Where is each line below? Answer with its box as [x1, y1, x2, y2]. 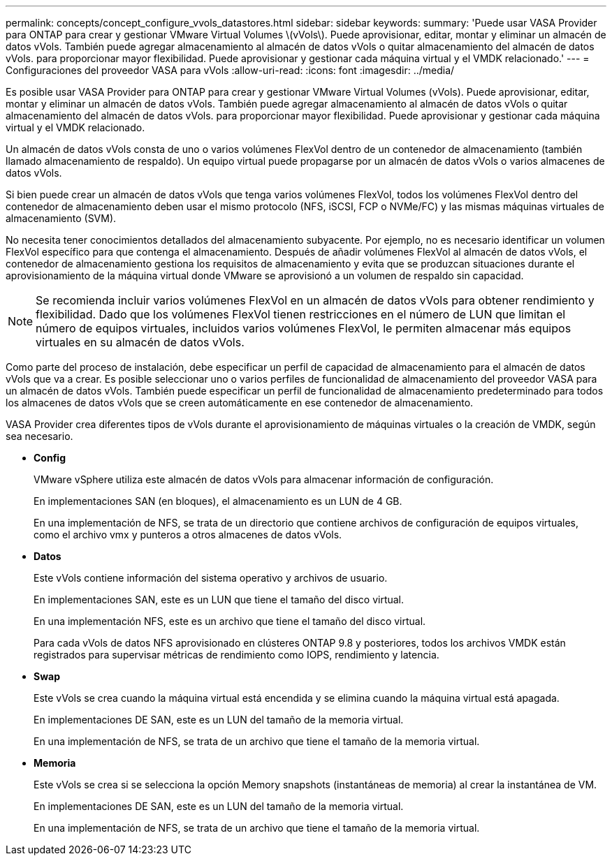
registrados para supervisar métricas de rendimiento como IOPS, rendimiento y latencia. [34, 649, 439, 661]
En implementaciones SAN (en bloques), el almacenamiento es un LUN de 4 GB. [34, 495, 402, 507]
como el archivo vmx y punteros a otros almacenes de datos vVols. [34, 529, 342, 540]
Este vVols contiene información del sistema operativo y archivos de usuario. [34, 572, 388, 584]
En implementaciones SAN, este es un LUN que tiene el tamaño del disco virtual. [34, 594, 405, 605]
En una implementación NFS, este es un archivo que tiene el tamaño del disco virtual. [34, 615, 426, 627]
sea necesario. [6, 430, 73, 442]
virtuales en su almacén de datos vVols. [36, 335, 245, 349]
